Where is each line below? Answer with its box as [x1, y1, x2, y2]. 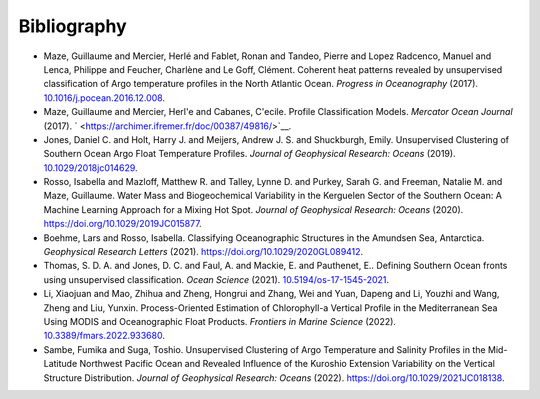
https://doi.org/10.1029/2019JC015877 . [43, 218, 202, 230]
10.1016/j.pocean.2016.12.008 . [43, 91, 165, 104]
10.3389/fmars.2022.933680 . [43, 330, 165, 342]
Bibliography [18, 15, 127, 37]
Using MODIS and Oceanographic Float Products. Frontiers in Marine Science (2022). [43, 315, 397, 327]
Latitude [43, 358, 78, 370]
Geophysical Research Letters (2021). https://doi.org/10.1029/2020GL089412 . [43, 246, 364, 258]
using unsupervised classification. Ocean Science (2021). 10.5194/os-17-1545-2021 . [43, 273, 390, 285]
